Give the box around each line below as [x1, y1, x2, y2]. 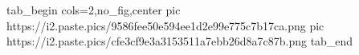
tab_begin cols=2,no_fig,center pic [6, 2, 181, 18]
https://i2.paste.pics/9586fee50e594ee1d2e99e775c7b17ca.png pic [6, 17, 324, 33]
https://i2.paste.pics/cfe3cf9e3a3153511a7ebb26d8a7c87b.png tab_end [6, 33, 353, 49]
